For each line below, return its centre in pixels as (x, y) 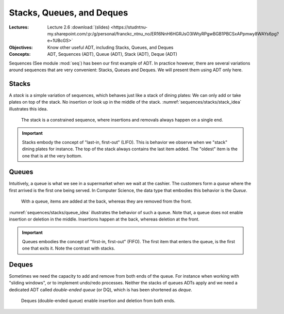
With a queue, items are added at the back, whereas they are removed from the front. (107, 202)
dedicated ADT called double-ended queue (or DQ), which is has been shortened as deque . (100, 290)
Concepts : (20, 54)
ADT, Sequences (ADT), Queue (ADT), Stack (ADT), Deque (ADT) (112, 54)
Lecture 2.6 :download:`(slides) (78, 27)
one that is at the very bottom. (52, 156)
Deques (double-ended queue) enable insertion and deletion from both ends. (98, 301)
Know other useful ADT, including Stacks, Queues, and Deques (110, 47)
